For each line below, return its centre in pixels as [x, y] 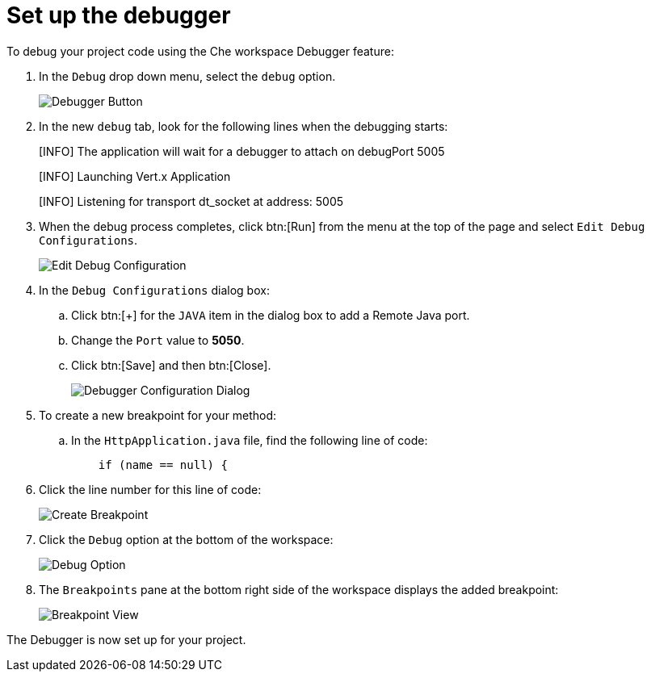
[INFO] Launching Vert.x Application [135, 176]
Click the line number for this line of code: [150, 489]
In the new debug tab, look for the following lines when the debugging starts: [244, 126]
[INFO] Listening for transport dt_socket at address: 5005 [191, 201]
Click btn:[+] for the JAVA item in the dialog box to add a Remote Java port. [271, 315]
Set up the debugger [119, 15]
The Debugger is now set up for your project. [126, 639]
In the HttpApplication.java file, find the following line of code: [250, 440]
